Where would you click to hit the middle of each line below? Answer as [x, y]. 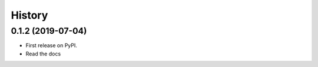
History [29, 15]
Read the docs [43, 54]
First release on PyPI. [52, 45]
